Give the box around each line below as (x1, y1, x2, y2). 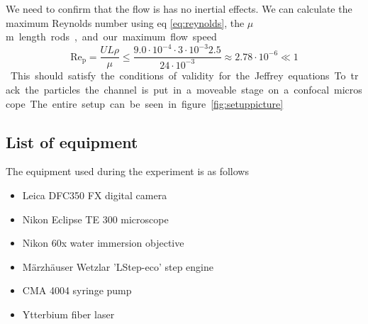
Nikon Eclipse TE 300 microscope (22, 211, 169, 226)
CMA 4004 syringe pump (22, 283, 132, 298)
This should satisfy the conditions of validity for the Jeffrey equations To (10, 68, 346, 83)
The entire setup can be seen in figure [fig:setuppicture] (30, 96, 284, 111)
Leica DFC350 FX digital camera (22, 187, 167, 202)
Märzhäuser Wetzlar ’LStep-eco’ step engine (22, 259, 213, 274)
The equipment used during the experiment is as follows (6, 164, 249, 179)
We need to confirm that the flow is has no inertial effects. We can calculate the (6, 1, 352, 16)
